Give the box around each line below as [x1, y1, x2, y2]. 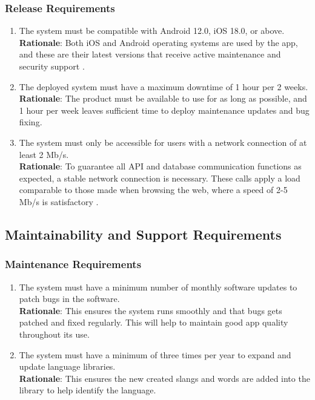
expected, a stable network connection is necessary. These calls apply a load [19, 171, 300, 184]
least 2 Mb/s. [19, 148, 69, 160]
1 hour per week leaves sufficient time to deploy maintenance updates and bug [19, 103, 310, 116]
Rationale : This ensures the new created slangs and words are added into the [19, 372, 310, 384]
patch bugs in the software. [19, 292, 120, 305]
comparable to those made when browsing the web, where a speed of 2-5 [19, 183, 288, 196]
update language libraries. [19, 360, 116, 373]
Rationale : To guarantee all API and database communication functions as [19, 160, 302, 172]
